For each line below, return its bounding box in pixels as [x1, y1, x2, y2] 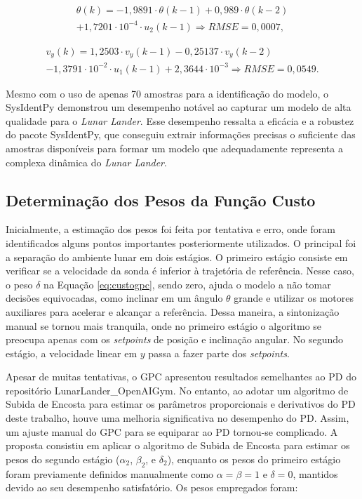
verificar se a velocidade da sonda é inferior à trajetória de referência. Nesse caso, [6, 263, 354, 278]
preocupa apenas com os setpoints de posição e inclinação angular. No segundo [6, 332, 344, 347]
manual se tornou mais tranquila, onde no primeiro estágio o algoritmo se [6, 318, 322, 333]
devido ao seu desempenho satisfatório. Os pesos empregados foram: [6, 480, 298, 495]
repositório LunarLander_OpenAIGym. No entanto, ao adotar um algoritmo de [6, 382, 349, 397]
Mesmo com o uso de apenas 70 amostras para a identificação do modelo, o [6, 86, 329, 100]
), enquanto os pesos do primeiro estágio [167, 451, 341, 466]
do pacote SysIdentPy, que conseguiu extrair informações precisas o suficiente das [6, 127, 356, 142]
